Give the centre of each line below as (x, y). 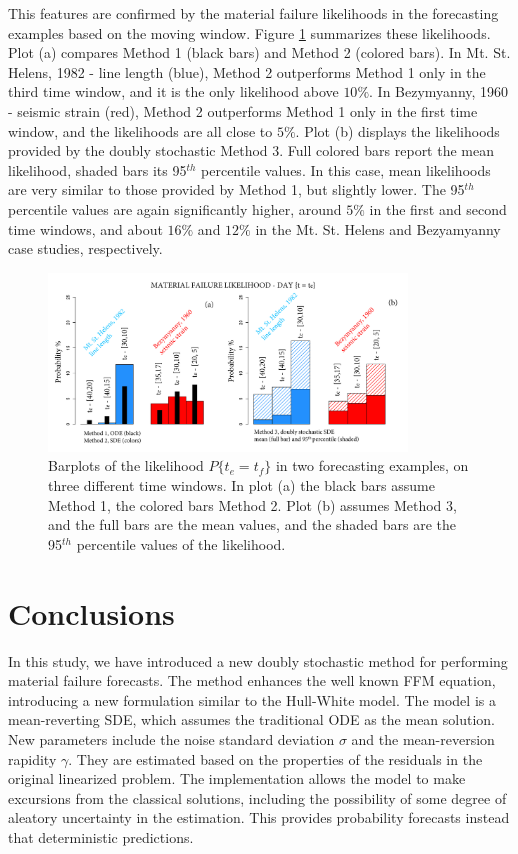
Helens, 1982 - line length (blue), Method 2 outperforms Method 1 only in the (247, 71)
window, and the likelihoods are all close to (140, 130)
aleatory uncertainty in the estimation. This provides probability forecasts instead (259, 817)
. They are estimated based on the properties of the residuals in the (275, 758)
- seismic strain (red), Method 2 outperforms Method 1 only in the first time (243, 110)
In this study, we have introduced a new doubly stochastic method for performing (258, 660)
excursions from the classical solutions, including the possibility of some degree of (257, 797)
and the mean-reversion (423, 738)
